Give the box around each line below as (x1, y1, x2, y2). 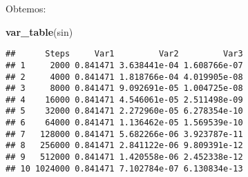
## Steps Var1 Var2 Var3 (6, 49, 243, 59)
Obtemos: (6, 1, 46, 15)
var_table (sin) (6, 24, 73, 39)
